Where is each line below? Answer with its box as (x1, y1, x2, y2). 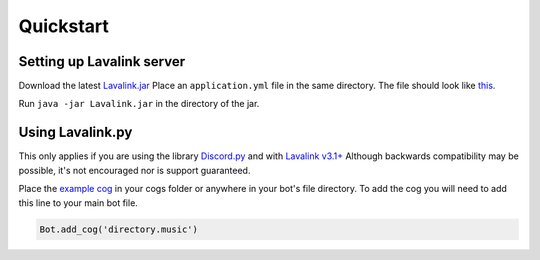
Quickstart (18, 15, 110, 37)
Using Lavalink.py (18, 124, 133, 141)
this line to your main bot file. (18, 196, 139, 209)
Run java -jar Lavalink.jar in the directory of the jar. (18, 98, 260, 110)
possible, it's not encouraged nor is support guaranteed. (18, 164, 251, 176)
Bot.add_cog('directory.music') (39, 223, 199, 235)
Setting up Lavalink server (18, 53, 186, 70)
